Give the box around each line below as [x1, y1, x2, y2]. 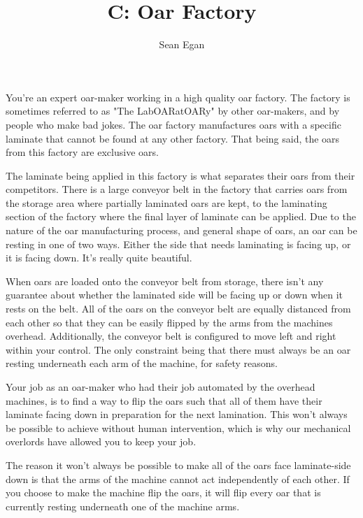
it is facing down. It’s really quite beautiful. [6, 250, 192, 265]
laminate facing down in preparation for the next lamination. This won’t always [6, 407, 348, 422]
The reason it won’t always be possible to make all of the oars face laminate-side [6, 457, 351, 472]
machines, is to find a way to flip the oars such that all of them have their [6, 393, 322, 408]
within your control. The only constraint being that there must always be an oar [6, 342, 351, 357]
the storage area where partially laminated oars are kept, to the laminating [6, 195, 327, 210]
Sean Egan [159, 37, 205, 52]
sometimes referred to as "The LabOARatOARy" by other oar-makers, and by [6, 103, 340, 118]
